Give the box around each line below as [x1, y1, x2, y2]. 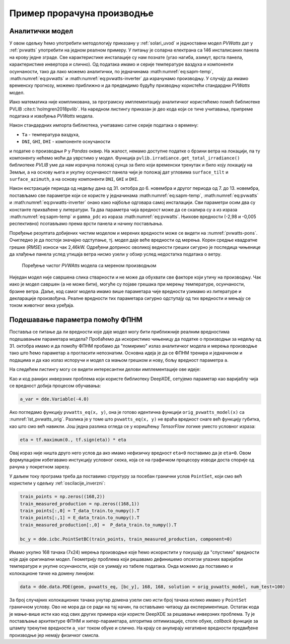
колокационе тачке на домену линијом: [9, 570, 95, 576]
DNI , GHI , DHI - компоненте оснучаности [22, 139, 111, 145]
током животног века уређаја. [9, 302, 75, 308]
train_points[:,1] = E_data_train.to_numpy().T [20, 515, 139, 521]
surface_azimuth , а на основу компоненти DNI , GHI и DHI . [9, 176, 138, 182]
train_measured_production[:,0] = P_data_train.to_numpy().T [20, 522, 177, 527]
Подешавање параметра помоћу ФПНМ [9, 315, 143, 324]
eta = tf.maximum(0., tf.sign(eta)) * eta [20, 437, 126, 443]
